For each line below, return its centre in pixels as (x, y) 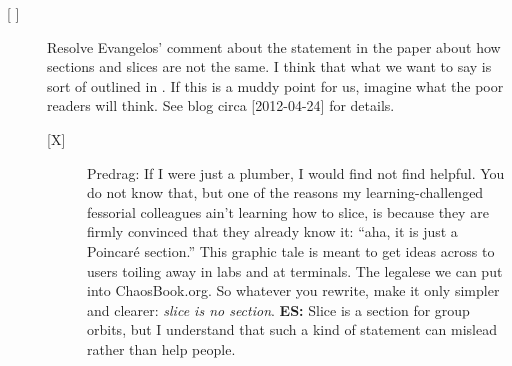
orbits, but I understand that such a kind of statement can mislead (292, 329)
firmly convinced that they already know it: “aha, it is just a (272, 231)
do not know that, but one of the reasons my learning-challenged (285, 192)
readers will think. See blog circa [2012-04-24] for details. (221, 105)
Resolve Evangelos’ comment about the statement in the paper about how (274, 46)
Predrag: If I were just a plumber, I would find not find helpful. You (296, 172)
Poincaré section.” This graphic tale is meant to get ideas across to (291, 250)
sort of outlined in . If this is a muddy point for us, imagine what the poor (275, 85)
